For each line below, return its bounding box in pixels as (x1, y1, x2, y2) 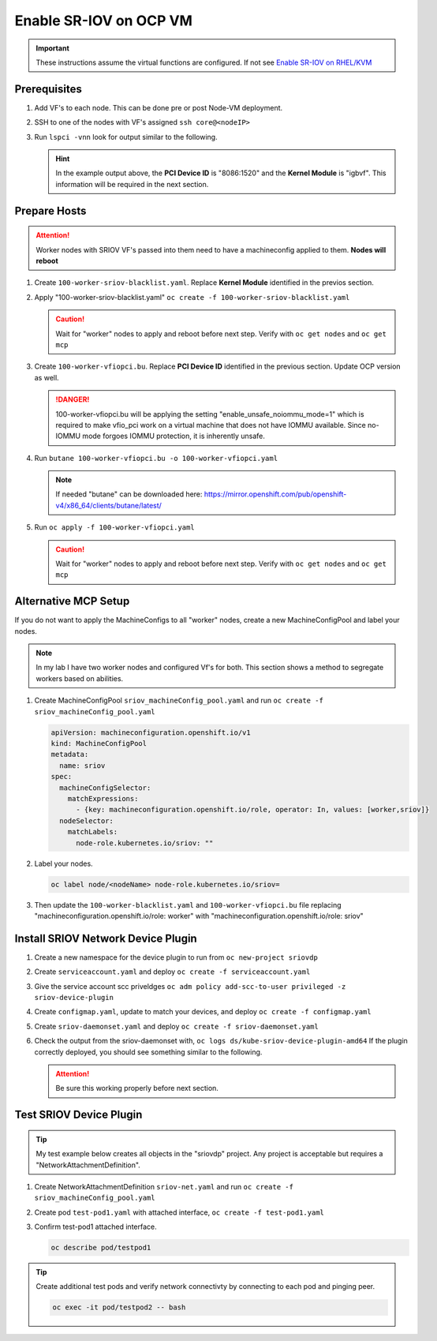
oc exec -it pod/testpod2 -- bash (52, 1303, 186, 1312)
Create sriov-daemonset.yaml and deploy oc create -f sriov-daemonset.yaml (34, 1021, 319, 1031)
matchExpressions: (67, 794, 139, 803)
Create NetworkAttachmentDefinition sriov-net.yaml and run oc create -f (34, 1182, 293, 1191)
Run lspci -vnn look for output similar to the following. (34, 132, 218, 141)
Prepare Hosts (14, 204, 87, 217)
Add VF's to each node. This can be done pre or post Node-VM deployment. (34, 103, 283, 112)
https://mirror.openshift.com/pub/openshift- (204, 489, 347, 499)
